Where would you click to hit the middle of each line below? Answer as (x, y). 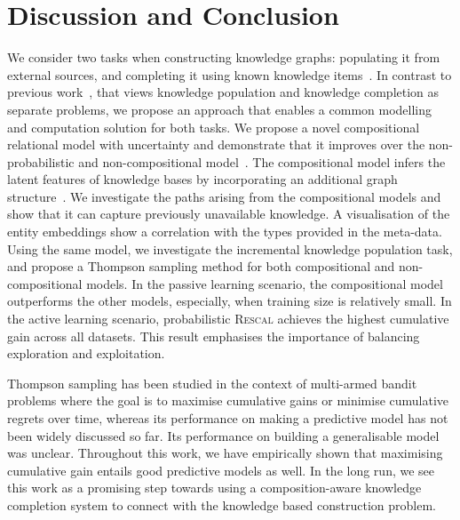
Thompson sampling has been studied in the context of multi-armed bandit (212, 383)
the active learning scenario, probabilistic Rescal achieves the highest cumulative (228, 319)
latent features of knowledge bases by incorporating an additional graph (202, 179)
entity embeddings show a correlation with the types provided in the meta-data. (225, 232)
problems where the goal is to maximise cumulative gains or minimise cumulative (228, 400)
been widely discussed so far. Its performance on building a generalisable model (223, 435)
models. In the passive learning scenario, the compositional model (265, 283)
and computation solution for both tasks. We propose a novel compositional (214, 127)
